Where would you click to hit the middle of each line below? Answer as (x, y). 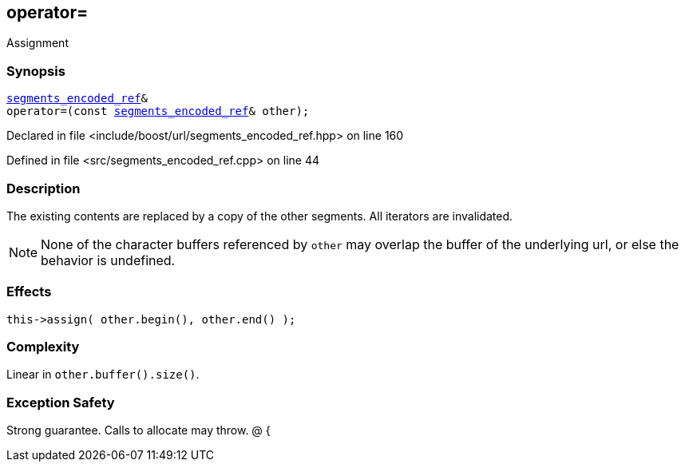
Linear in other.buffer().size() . (103, 375)
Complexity (43, 347)
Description (44, 188)
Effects (29, 292)
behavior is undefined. (108, 260)
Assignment (38, 43)
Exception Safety (61, 402)
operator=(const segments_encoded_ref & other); (158, 111)
